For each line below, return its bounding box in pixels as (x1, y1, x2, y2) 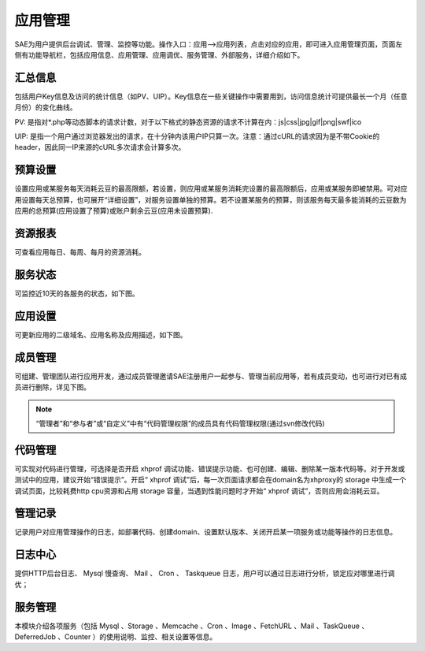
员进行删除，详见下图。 (14, 382, 91, 392)
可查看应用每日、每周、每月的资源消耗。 (14, 247, 146, 256)
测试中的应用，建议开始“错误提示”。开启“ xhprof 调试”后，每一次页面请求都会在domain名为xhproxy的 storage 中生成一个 (14, 475, 407, 485)
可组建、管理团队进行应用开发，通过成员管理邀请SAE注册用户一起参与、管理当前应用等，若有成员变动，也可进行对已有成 (14, 371, 408, 381)
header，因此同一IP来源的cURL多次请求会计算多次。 (14, 143, 186, 152)
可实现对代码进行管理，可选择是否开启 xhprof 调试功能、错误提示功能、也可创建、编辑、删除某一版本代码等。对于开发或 (14, 463, 405, 473)
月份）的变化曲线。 (14, 102, 77, 112)
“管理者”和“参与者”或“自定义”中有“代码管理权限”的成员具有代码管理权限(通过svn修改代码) (35, 418, 326, 428)
